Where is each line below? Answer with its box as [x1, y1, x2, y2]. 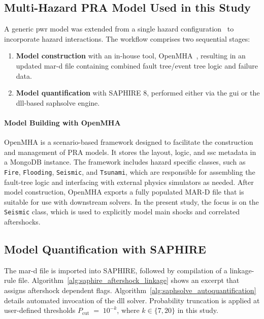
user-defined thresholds [4, 305, 76, 315]
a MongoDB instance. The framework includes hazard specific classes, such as [4, 156, 246, 167]
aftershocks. [4, 216, 41, 227]
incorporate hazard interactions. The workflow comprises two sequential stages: [4, 33, 250, 44]
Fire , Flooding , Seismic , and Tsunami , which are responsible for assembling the [4, 166, 255, 177]
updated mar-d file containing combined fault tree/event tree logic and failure [16, 60, 258, 71]
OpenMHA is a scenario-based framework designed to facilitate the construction [4, 137, 253, 147]
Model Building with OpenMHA [4, 117, 121, 127]
